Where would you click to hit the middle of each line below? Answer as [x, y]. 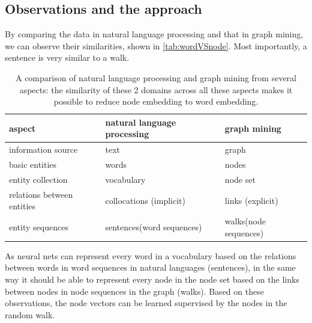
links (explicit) [251, 200]
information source [43, 149]
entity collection [38, 179]
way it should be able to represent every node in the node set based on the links [152, 279]
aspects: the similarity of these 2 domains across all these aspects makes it [156, 89]
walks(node [245, 221]
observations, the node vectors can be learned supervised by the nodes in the [146, 303]
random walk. [30, 314]
